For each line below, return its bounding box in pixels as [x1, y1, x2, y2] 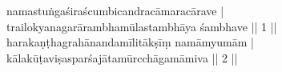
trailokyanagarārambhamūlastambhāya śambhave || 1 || [6, 18, 277, 34]
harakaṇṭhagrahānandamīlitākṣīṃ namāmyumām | [6, 34, 254, 50]
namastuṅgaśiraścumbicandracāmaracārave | [6, 2, 224, 18]
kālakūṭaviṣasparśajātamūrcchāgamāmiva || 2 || [6, 49, 238, 66]
